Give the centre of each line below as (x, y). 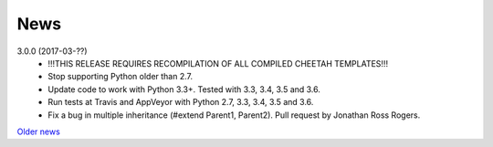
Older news (39, 131)
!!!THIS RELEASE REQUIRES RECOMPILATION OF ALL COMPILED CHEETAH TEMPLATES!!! (218, 63)
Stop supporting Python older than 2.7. (121, 77)
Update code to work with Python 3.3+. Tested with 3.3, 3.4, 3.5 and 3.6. (184, 89)
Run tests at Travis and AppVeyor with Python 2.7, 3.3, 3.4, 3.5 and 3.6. (181, 102)
